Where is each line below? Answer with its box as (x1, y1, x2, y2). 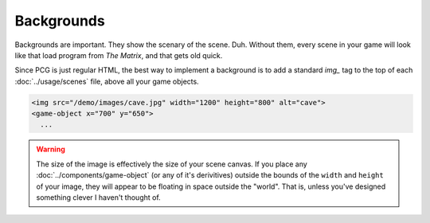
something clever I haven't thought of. (36, 193, 161, 202)
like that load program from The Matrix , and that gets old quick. (14, 50, 223, 60)
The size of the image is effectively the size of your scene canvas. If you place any (36, 159, 308, 169)
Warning (36, 144, 65, 155)
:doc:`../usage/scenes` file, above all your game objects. (14, 76, 199, 86)
